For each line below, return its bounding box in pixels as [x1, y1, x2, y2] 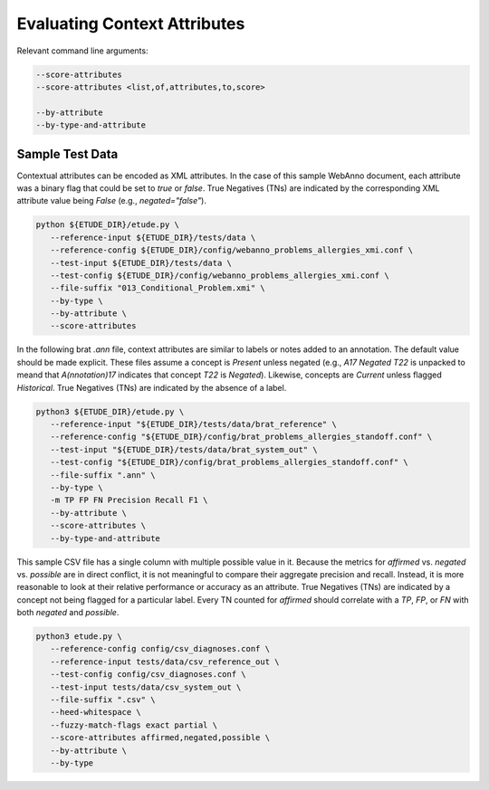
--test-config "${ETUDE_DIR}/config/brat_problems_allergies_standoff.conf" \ [50, 457, 409, 468]
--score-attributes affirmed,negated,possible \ [50, 733, 271, 743]
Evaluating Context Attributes [16, 14, 245, 33]
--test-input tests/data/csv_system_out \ [50, 681, 242, 692]
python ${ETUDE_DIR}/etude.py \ [35, 220, 180, 230]
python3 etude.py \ [35, 632, 122, 642]
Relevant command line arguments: [16, 45, 149, 56]
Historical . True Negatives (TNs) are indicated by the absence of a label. [16, 382, 287, 393]
